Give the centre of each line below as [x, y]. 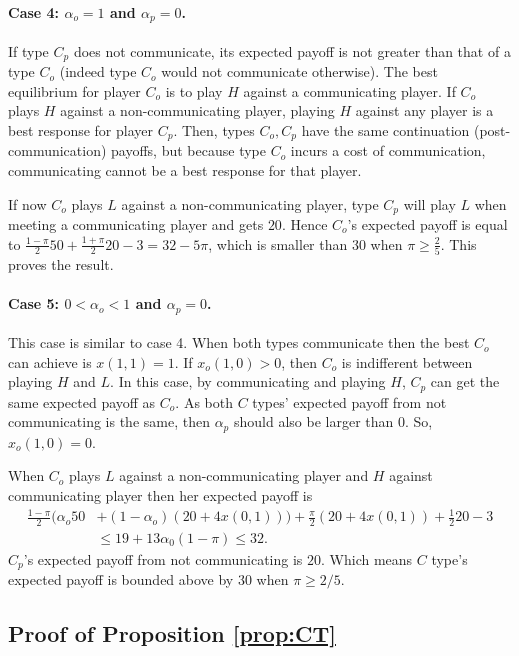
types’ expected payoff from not [349, 401]
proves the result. [61, 263]
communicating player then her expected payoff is [160, 495]
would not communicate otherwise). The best [299, 71]
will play [429, 203]
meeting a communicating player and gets [136, 223]
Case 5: [34, 303]
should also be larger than [313, 421]
